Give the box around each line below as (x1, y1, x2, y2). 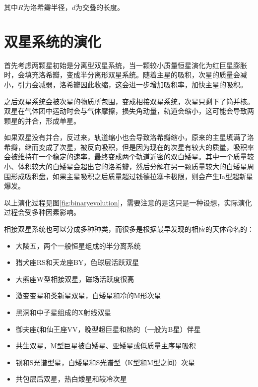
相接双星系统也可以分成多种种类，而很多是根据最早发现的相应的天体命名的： (4, 224, 254, 234)
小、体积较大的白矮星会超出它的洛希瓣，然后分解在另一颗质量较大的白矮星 (4, 161, 247, 172)
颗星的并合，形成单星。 (4, 115, 80, 126)
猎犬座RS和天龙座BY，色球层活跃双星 (15, 257, 139, 267)
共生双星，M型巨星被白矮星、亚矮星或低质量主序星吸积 (15, 340, 196, 351)
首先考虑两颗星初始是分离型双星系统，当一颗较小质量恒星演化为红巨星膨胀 (4, 60, 247, 70)
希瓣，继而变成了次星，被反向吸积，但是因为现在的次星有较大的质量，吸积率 (4, 141, 254, 152)
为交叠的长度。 (75, 2, 124, 12)
